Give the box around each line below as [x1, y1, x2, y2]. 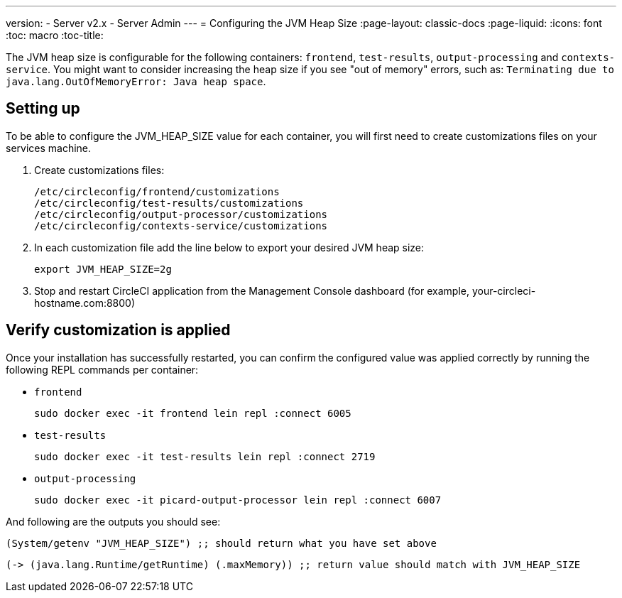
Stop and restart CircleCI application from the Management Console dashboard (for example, [34, 284, 469, 297]
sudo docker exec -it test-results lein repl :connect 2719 [34, 450, 376, 462]
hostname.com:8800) [34, 296, 136, 309]
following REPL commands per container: [6, 363, 199, 376]
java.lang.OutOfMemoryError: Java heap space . [6, 75, 266, 87]
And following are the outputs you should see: [6, 515, 221, 528]
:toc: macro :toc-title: [6, 29, 104, 41]
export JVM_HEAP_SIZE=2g [34, 263, 172, 275]
